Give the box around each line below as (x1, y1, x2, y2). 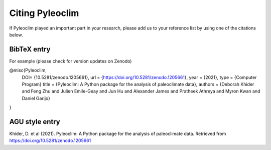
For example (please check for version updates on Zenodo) (9, 58, 132, 64)
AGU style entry (9, 117, 60, 126)
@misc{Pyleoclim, (9, 67, 47, 73)
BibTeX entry (9, 45, 51, 53)
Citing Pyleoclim (9, 7, 79, 18)
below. (9, 31, 23, 37)
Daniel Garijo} (22, 95, 50, 101)
